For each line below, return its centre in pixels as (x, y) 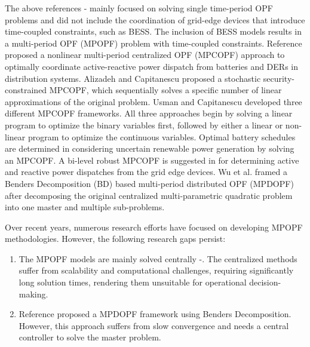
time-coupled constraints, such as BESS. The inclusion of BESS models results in (153, 31)
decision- (265, 282)
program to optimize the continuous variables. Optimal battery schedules (162, 136)
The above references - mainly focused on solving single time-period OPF (139, 8)
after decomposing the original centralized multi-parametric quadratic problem (149, 195)
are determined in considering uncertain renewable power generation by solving (150, 148)
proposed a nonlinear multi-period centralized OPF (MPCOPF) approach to (145, 55)
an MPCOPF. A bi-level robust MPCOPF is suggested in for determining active (152, 160)
